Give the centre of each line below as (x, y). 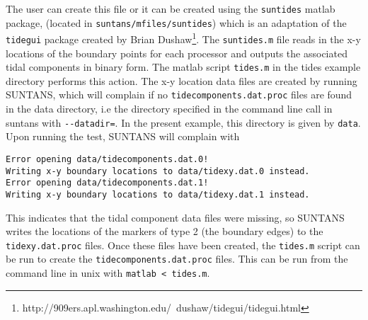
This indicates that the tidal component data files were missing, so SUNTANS (175, 217)
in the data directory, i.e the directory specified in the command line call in (169, 109)
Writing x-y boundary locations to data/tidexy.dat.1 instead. (158, 194)
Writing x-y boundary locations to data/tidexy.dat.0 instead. (158, 171)
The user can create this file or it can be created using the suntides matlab (171, 8)
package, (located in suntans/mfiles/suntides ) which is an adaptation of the (176, 22)
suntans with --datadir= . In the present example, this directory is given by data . (183, 122)
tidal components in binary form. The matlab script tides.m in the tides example (183, 67)
